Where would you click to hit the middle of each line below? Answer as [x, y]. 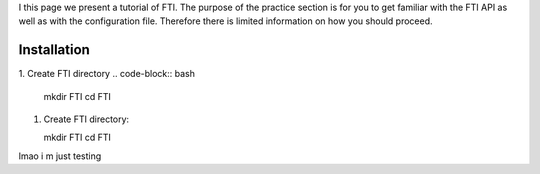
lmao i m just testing [60, 156]
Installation [54, 50]
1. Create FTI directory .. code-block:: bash [106, 74]
